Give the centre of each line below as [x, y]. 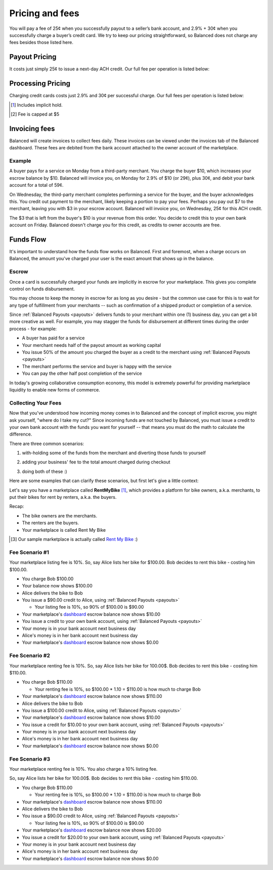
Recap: [17, 506]
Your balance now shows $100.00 [57, 586]
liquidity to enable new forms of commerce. [55, 390]
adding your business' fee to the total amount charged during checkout [96, 462]
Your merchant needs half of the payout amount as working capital [92, 345]
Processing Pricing [40, 84]
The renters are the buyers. [51, 523]
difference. [21, 434]
